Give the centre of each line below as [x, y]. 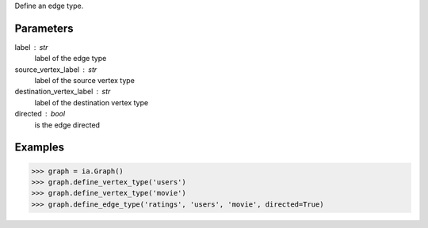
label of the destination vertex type [92, 102]
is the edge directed [67, 125]
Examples [40, 148]
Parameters [44, 28]
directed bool [40, 114]
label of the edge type [71, 59]
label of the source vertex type [84, 81]
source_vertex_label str [56, 69]
